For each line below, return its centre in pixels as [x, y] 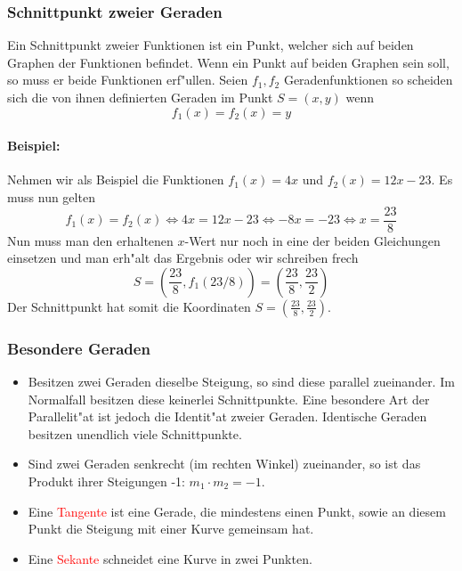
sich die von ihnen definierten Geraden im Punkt [140, 97]
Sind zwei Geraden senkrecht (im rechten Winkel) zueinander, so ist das [224, 464]
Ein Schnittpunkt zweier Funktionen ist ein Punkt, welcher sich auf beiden [211, 45]
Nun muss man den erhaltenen [90, 240]
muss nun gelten [51, 196]
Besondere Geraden [79, 348]
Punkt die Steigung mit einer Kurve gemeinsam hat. [171, 529]
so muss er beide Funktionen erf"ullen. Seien [128, 80]
